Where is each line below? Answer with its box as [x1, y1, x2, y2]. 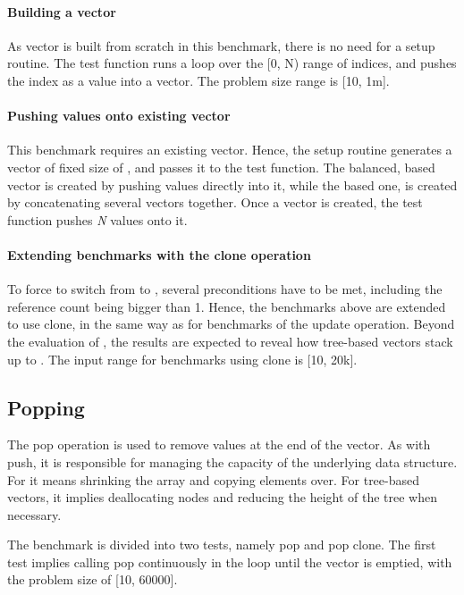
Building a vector [7, 2, 116, 21]
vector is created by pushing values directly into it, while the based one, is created [7, 175, 458, 194]
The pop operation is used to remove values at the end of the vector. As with [7, 435, 431, 454]
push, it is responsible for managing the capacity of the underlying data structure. [7, 452, 458, 471]
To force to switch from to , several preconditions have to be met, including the [7, 280, 443, 298]
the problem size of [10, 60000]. [7, 570, 178, 589]
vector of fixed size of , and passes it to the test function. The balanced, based [7, 157, 435, 176]
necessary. [7, 505, 62, 524]
